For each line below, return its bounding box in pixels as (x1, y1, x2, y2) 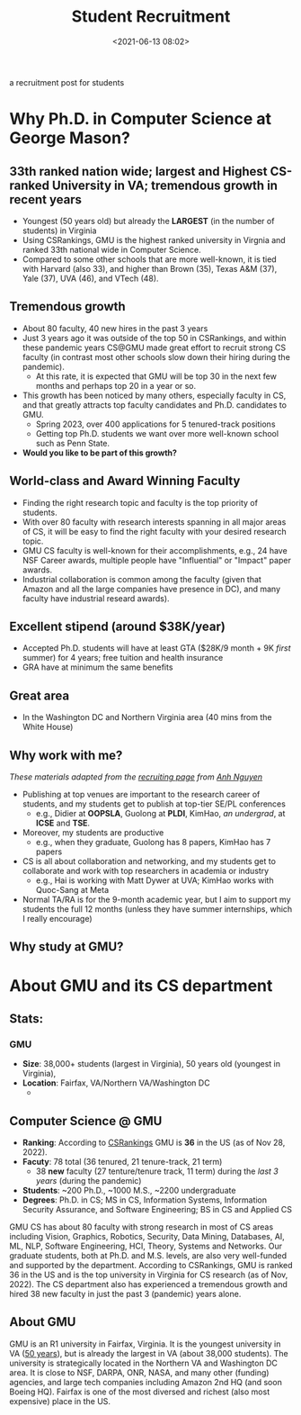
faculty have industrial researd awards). (22, 592, 170, 604)
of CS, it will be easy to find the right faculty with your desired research (22, 526, 288, 536)
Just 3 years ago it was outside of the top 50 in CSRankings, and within (22, 332, 287, 343)
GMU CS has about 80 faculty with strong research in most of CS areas (9, 1221, 274, 1232)
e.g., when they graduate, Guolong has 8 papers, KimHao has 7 (35, 837, 271, 847)
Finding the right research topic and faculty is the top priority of (22, 497, 259, 508)
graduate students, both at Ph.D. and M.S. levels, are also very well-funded (9, 1250, 288, 1261)
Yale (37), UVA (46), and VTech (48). (22, 273, 159, 284)
